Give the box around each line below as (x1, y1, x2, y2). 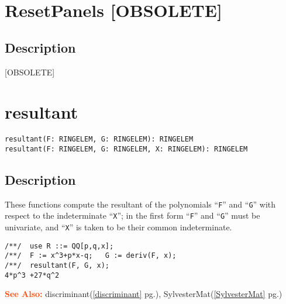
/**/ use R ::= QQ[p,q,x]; (5, 241, 114, 250)
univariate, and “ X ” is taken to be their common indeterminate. (5, 221, 232, 233)
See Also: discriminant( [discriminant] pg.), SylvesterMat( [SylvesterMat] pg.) (5, 288, 282, 300)
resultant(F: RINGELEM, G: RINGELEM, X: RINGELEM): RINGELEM (5, 144, 248, 153)
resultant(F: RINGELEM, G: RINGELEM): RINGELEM (5, 135, 194, 144)
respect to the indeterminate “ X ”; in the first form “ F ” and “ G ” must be (5, 209, 260, 222)
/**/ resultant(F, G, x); (5, 261, 109, 270)
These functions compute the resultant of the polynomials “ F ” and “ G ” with (5, 198, 276, 210)
